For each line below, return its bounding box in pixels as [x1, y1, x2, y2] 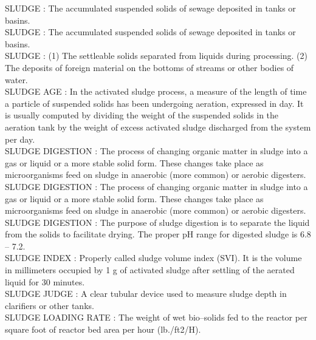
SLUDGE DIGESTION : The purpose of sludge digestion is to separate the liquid [5, 216, 310, 228]
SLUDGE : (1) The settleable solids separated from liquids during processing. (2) [5, 49, 308, 62]
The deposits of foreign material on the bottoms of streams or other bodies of [5, 61, 294, 73]
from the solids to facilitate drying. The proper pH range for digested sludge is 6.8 [5, 228, 311, 240]
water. [5, 73, 28, 86]
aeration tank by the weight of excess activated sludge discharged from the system [5, 120, 311, 133]
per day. [5, 132, 35, 145]
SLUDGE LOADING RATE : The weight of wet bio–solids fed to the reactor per [5, 311, 307, 324]
